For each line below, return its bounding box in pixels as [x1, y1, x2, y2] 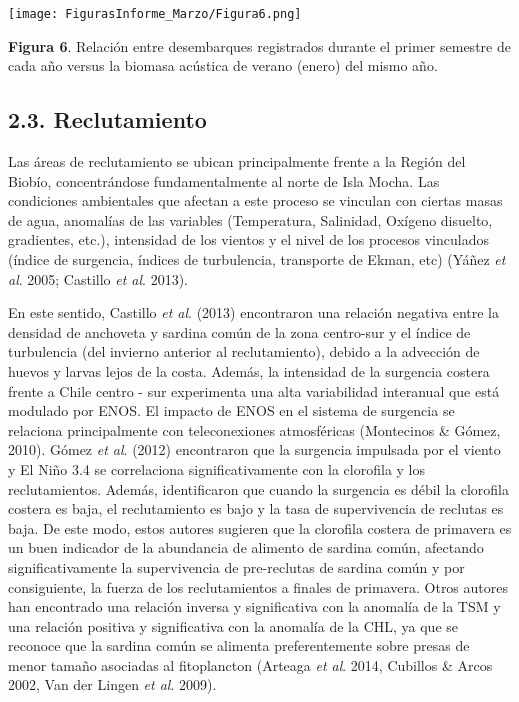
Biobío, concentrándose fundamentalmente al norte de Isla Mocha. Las [8, 170, 440, 191]
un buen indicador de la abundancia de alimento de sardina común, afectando [8, 537, 484, 558]
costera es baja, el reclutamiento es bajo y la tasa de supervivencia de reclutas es [8, 498, 504, 519]
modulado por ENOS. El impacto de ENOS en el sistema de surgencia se [8, 400, 455, 421]
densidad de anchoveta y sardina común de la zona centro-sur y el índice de [8, 321, 471, 342]
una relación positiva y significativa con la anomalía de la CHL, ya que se [8, 615, 459, 636]
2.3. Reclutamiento [8, 104, 207, 135]
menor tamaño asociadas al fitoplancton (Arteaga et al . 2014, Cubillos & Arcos [8, 654, 493, 675]
